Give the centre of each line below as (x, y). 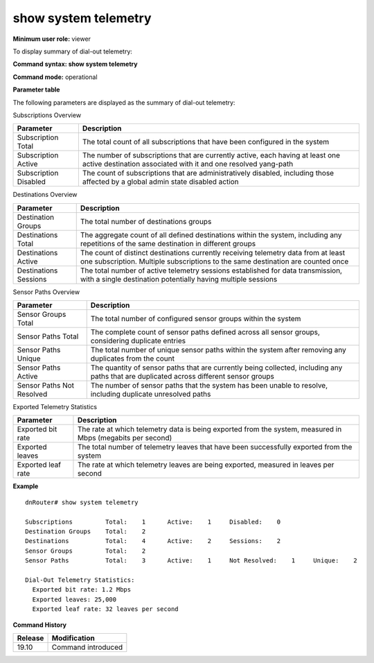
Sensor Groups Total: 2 (86, 551)
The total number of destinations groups (146, 221)
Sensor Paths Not (46, 386)
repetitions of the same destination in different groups (168, 243)
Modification (73, 638)
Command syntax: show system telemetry (75, 64)
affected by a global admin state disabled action (160, 182)
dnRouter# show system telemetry (82, 502)
